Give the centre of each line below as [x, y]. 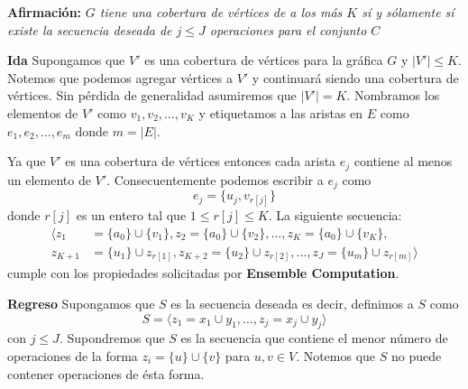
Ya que [27, 161]
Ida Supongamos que [66, 60]
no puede [417, 356]
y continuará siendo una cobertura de [355, 77]
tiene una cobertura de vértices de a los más [221, 12]
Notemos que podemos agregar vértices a [120, 77]
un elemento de [49, 179]
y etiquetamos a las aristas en [281, 112]
